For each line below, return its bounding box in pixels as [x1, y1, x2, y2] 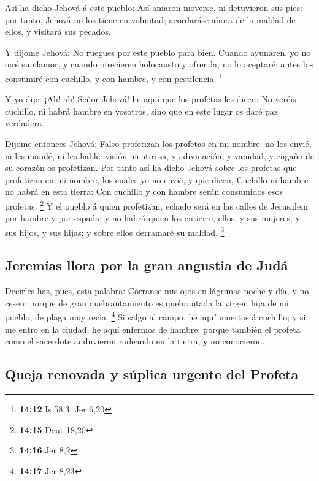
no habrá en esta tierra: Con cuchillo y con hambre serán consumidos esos [5, 185, 283, 198]
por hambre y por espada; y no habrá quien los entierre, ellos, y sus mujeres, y [5, 211, 301, 224]
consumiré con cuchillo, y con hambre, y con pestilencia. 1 [5, 70, 223, 85]
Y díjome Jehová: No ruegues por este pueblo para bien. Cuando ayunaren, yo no [5, 45, 311, 58]
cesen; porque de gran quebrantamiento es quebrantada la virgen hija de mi [5, 296, 289, 309]
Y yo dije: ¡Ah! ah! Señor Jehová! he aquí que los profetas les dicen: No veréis [5, 93, 296, 105]
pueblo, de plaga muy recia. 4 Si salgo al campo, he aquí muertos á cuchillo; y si [5, 309, 306, 324]
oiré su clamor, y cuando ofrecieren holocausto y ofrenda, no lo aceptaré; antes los [5, 58, 313, 70]
